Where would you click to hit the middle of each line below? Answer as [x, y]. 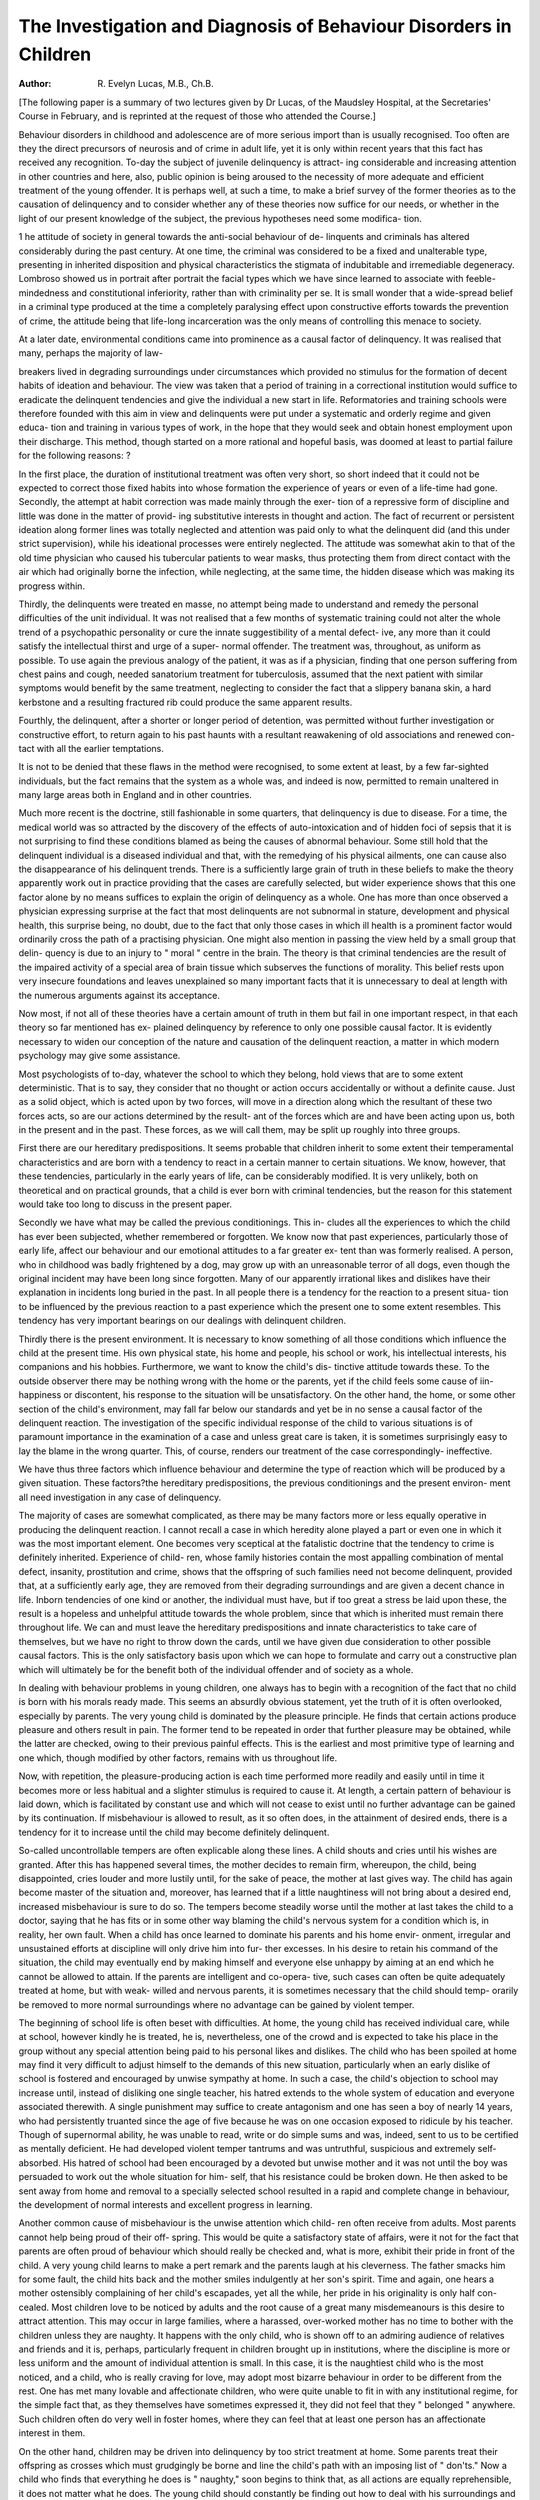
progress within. [51, 586]
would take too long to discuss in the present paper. [125, 1204]
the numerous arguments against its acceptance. [119, 995]
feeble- [481, 279]
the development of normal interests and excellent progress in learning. [165, 2204]
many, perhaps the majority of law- [91, 353]
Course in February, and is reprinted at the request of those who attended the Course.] [197, 116]
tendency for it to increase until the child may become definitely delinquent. [174, 1832]
